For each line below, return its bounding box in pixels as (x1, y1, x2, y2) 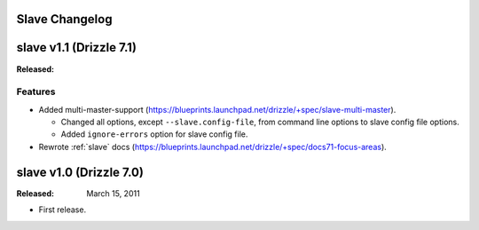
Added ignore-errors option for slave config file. (60, 129, 248, 139)
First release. (38, 204, 87, 215)
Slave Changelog (16, 12, 113, 27)
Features (16, 85, 56, 98)
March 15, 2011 (86, 187, 141, 199)
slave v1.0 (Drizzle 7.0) (16, 164, 144, 179)
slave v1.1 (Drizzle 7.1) (16, 40, 137, 55)
